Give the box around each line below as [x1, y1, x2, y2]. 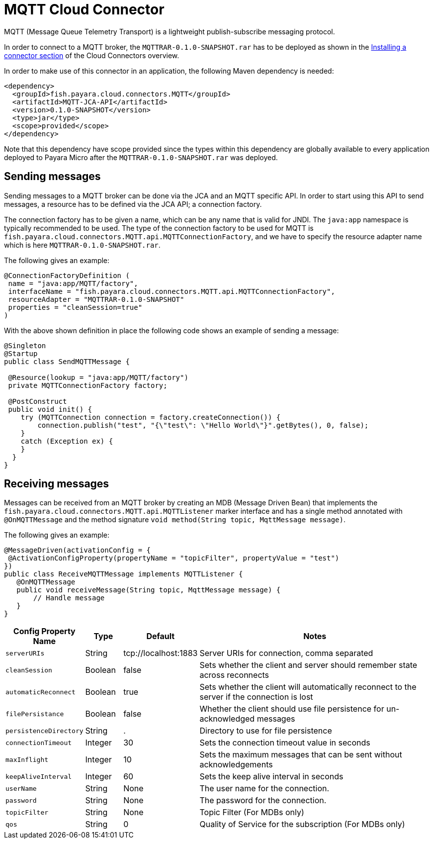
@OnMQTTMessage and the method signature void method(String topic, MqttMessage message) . [4, 515, 346, 524]
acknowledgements [199, 759, 273, 770]
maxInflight [5, 755, 49, 763]
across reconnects [199, 670, 269, 680]
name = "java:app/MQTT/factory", [8, 279, 138, 287]
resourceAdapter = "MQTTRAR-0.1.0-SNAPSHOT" [8, 295, 184, 303]
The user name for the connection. [199, 783, 330, 794]
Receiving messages [4, 477, 109, 490]
